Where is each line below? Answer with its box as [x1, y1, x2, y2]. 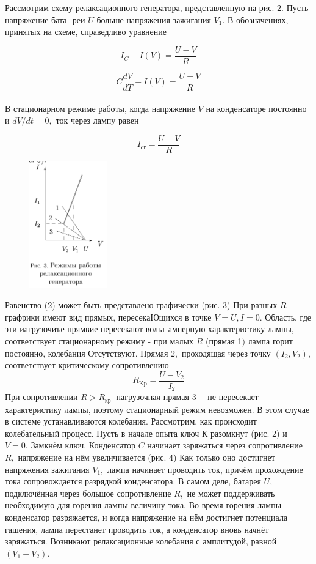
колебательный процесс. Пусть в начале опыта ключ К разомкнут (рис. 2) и [5, 426, 287, 439]
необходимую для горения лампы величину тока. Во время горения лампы [5, 499, 282, 511]
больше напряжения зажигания [96, 13, 211, 26]
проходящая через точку [181, 346, 271, 359]
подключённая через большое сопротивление [5, 486, 171, 499]
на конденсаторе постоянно [206, 102, 307, 114]
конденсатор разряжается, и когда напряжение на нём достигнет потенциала [5, 511, 288, 524]
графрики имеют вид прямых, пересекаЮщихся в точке [5, 310, 212, 323]
